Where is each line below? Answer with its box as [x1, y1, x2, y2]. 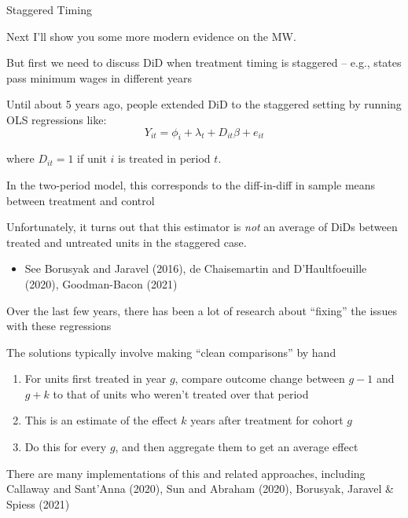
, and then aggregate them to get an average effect [115, 439, 358, 455]
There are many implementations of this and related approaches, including [6, 465, 366, 481]
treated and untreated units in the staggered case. [6, 233, 247, 250]
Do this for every [24, 439, 107, 455]
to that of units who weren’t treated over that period [53, 385, 309, 402]
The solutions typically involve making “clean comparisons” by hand [6, 343, 336, 360]
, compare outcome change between [175, 370, 345, 387]
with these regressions [6, 318, 112, 334]
